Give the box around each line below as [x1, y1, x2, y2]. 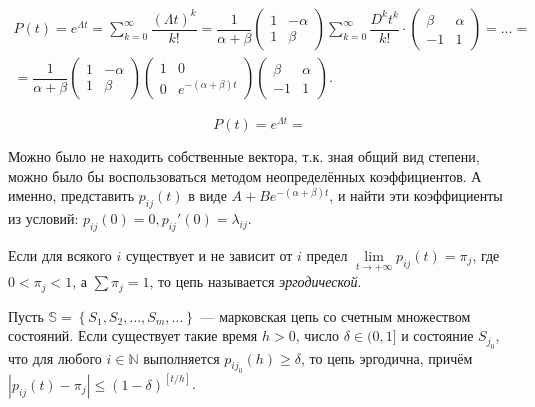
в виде [188, 185, 227, 206]
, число [295, 325, 339, 346]
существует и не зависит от [125, 244, 293, 265]
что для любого [8, 347, 102, 368]
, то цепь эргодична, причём [301, 347, 473, 368]
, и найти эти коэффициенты [329, 185, 503, 206]
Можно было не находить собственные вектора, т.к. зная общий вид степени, [8, 146, 480, 167]
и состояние [401, 325, 474, 346]
